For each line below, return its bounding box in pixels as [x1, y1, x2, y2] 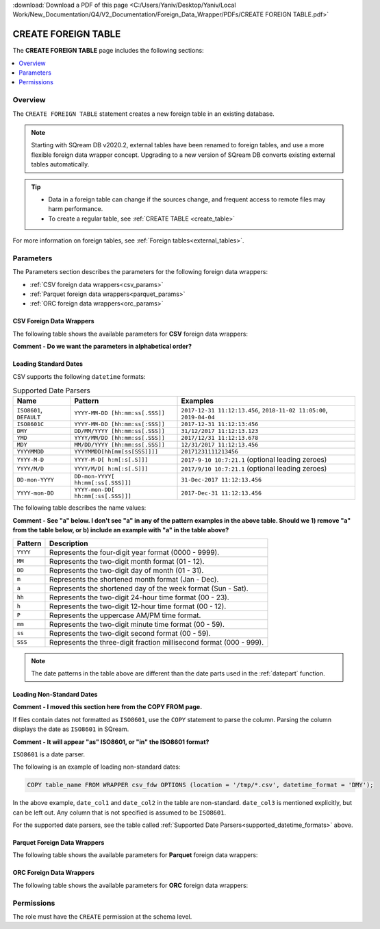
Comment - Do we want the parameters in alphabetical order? [12, 343, 192, 351]
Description [49, 538, 88, 548]
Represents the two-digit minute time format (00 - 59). [49, 619, 225, 629]
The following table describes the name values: [12, 504, 147, 512]
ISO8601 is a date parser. [12, 750, 86, 758]
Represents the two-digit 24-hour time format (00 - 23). [49, 593, 229, 602]
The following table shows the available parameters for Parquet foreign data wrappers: [12, 851, 258, 859]
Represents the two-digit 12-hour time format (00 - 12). [49, 602, 227, 611]
